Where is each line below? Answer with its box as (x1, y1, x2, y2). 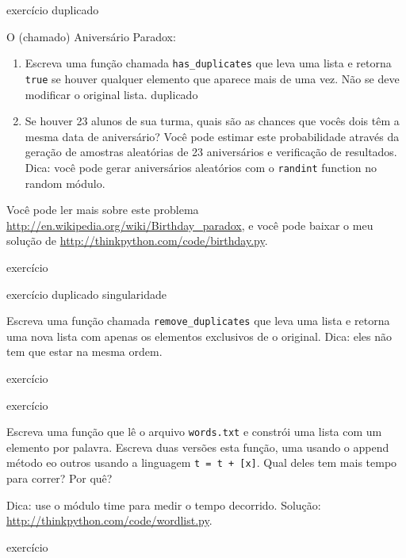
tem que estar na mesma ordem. (6, 343, 163, 360)
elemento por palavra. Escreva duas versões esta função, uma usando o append (6, 438, 389, 455)
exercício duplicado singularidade (6, 285, 167, 302)
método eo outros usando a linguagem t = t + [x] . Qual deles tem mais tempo (6, 454, 397, 471)
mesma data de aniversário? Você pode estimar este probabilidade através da (25, 128, 400, 144)
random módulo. (25, 174, 105, 191)
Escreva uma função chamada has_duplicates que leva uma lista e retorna (25, 55, 392, 71)
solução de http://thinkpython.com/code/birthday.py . (6, 232, 268, 249)
